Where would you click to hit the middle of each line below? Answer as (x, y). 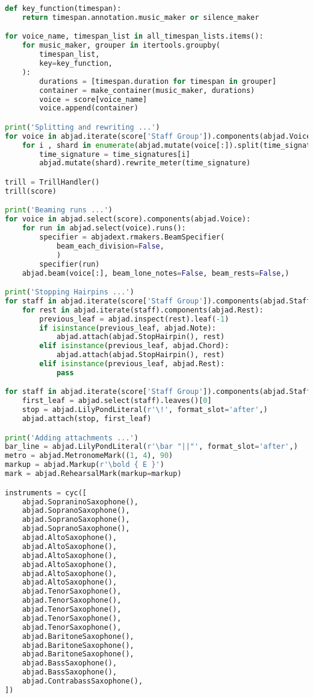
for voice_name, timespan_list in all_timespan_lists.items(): (134, 36)
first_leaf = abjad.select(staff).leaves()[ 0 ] (117, 401)
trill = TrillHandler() (52, 182)
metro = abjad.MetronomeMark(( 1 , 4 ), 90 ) (89, 456)
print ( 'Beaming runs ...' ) (59, 210)
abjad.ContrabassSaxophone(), (82, 681)
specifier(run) (70, 264)
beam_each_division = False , (110, 246)
